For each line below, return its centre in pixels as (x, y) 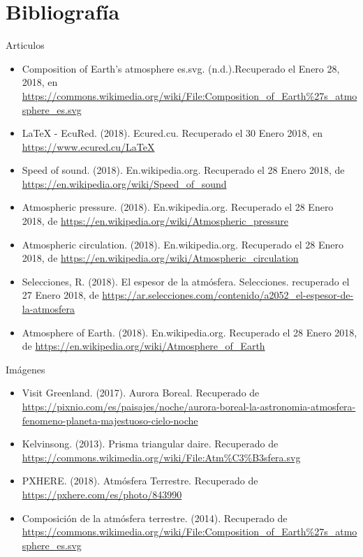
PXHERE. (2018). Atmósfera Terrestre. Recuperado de (140, 481)
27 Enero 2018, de (60, 295)
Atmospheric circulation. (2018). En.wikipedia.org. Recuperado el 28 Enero (183, 244)
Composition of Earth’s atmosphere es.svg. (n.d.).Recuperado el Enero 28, (181, 68)
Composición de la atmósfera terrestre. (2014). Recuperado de (155, 518)
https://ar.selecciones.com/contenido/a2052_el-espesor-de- (228, 295)
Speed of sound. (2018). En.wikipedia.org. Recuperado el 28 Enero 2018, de (183, 170)
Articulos (25, 45)
